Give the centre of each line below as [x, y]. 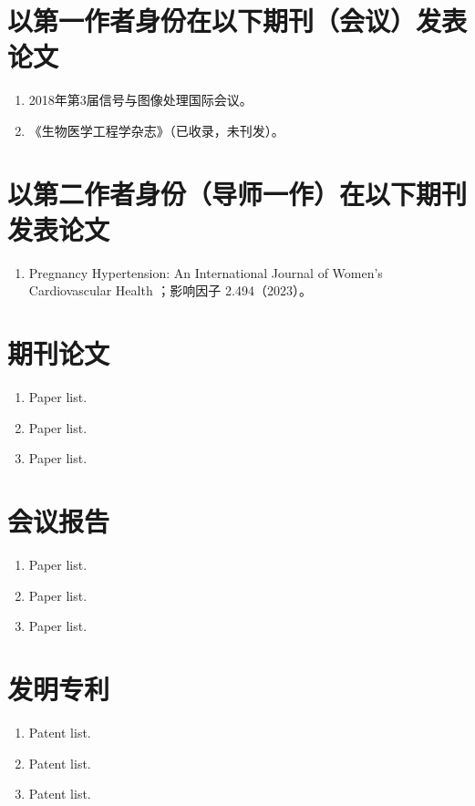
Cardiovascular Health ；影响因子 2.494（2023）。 [170, 290]
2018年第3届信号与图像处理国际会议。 [140, 100]
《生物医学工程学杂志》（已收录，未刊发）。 [156, 130]
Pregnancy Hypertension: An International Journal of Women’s [206, 272]
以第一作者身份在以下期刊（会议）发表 [237, 21]
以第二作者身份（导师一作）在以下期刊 [237, 193]
